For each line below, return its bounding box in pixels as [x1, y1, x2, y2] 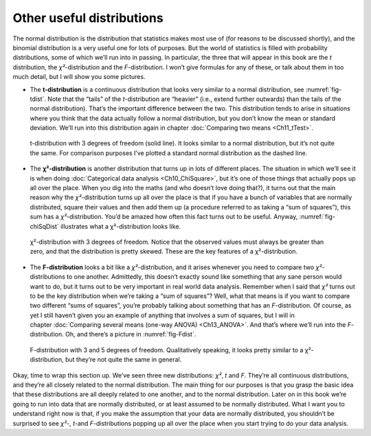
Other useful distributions [12, 10, 164, 25]
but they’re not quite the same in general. [65, 356, 182, 364]
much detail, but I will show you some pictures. [12, 73, 146, 81]
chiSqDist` [30, 222, 60, 230]
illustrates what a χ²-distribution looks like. [60, 222, 181, 230]
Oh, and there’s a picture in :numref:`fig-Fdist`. [65, 330, 196, 339]
